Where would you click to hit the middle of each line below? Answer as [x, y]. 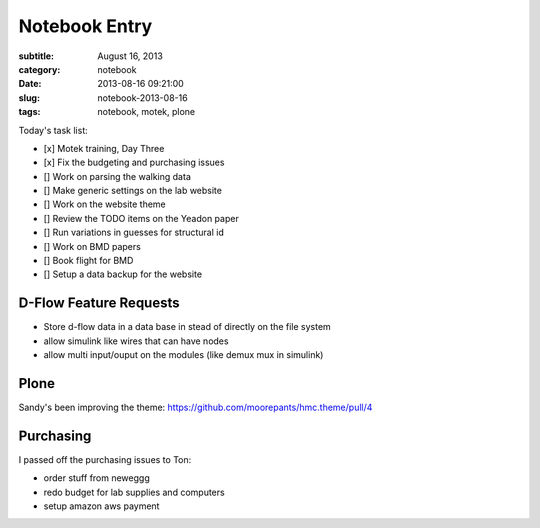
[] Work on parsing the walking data [117, 176]
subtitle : [36, 56]
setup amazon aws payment [101, 506]
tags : [29, 112]
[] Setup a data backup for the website [123, 274]
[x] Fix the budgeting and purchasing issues [134, 162]
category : [39, 69]
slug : [29, 97]
